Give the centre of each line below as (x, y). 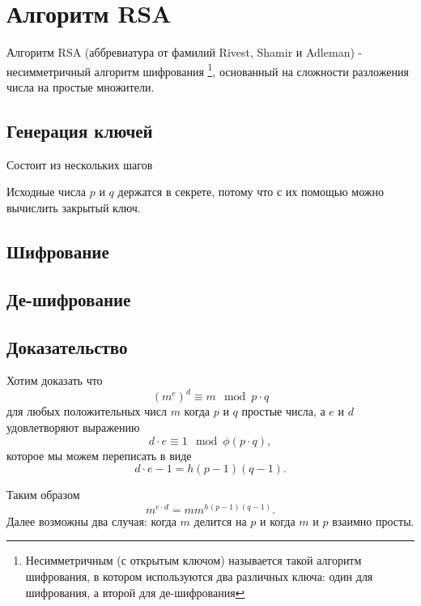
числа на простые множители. (81, 86)
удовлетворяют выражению (73, 427)
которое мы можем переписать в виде (99, 455)
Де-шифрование (69, 299)
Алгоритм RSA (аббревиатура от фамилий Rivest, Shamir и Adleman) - (185, 52)
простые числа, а (283, 411)
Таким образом (43, 495)
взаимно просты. (373, 521)
